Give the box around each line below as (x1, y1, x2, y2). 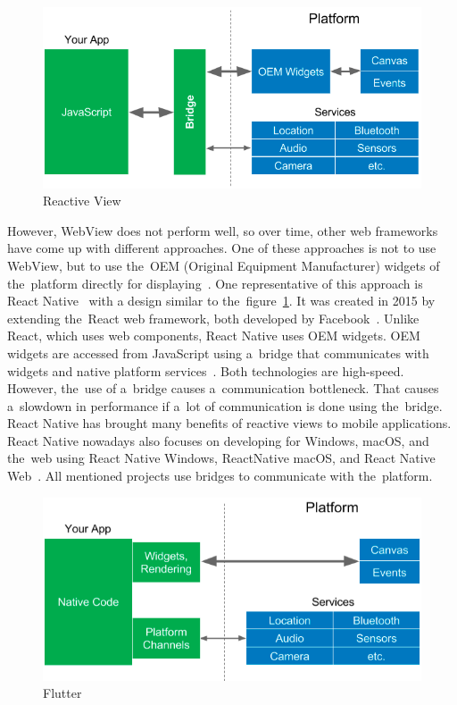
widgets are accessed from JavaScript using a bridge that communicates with (7, 343, 429, 362)
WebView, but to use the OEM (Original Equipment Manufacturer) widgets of (7, 256, 440, 274)
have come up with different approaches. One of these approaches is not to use (7, 239, 436, 257)
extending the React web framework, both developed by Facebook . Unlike (7, 308, 420, 327)
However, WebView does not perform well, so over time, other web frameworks (7, 221, 438, 239)
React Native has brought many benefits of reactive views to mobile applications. (7, 414, 452, 432)
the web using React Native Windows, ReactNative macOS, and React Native (7, 449, 436, 467)
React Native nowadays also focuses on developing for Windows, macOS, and (7, 431, 429, 449)
